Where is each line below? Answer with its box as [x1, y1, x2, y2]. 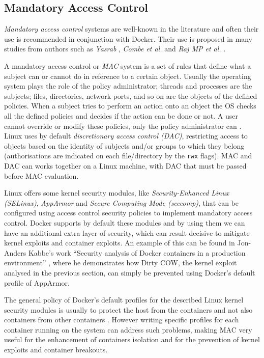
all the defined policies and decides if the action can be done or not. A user [4, 110, 238, 121]
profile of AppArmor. [4, 277, 70, 288]
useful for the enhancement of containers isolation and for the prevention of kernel [4, 334, 260, 345]
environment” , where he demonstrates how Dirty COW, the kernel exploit [4, 257, 237, 268]
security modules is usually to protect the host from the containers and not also [4, 304, 253, 315]
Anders [4, 247, 26, 258]
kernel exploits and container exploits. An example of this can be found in [4, 237, 235, 248]
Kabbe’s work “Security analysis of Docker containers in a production [28, 247, 246, 258]
